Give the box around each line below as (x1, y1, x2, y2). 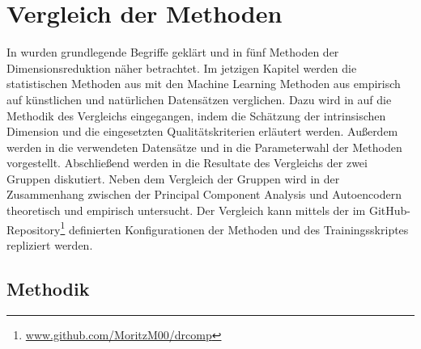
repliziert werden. (6, 236, 93, 253)
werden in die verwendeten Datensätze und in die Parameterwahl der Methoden (6, 138, 402, 155)
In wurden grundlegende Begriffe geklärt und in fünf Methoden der (6, 44, 339, 61)
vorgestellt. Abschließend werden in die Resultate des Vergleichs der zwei (6, 154, 368, 171)
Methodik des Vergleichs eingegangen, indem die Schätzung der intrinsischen (6, 107, 386, 124)
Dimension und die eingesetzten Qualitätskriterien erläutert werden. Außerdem (6, 123, 398, 140)
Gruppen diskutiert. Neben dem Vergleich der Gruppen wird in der (6, 170, 340, 187)
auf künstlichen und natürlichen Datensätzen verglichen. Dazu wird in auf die (6, 90, 392, 107)
